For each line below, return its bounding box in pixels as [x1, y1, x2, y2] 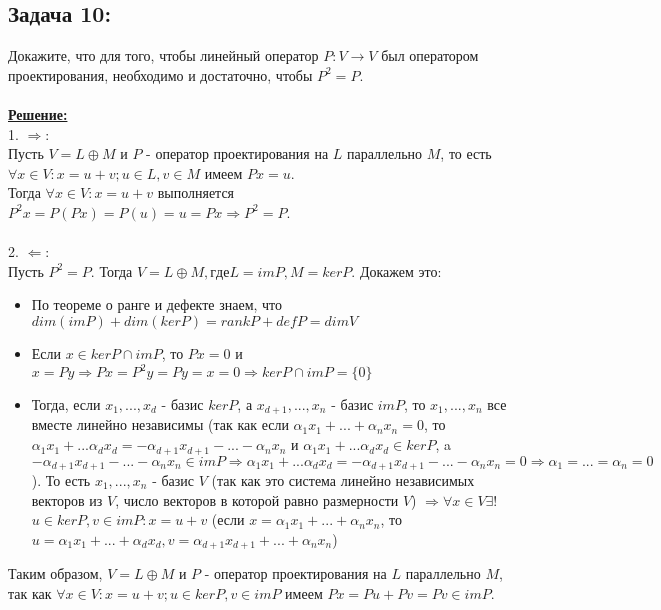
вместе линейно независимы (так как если [31, 414, 289, 435]
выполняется [157, 182, 235, 203]
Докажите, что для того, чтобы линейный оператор [8, 45, 319, 66]
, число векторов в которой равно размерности [115, 489, 399, 510]
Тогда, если [31, 394, 101, 415]
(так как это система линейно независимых [211, 469, 475, 490]
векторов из [31, 489, 103, 510]
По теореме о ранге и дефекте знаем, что [31, 294, 283, 315]
